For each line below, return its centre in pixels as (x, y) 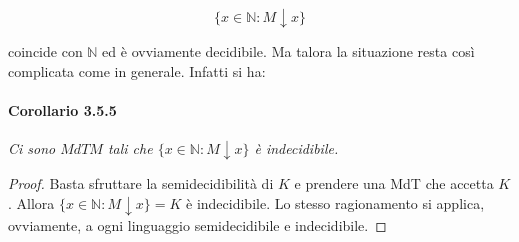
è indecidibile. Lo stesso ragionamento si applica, (335, 203)
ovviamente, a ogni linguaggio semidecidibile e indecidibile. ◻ (197, 224)
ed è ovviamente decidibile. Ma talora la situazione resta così (288, 51)
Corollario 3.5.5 (62, 109)
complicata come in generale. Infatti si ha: (137, 70)
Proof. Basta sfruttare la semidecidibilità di (141, 183)
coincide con (45, 51)
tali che (130, 147)
